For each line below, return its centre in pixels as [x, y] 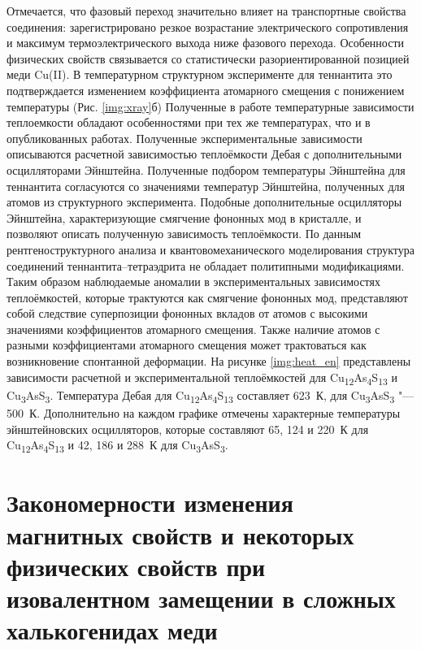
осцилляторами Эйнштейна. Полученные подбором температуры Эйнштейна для [206, 169]
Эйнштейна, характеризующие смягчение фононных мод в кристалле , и [184, 217]
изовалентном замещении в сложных [201, 598]
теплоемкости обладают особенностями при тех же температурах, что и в [189, 122]
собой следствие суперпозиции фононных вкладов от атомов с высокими [187, 313]
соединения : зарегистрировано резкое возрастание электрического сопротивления [208, 26]
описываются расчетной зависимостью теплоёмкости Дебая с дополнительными [204, 154]
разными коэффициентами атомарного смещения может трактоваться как [187, 345]
